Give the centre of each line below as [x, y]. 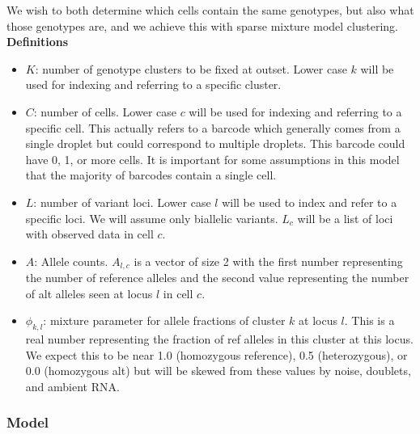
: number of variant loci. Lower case [122, 202]
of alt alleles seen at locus [89, 293]
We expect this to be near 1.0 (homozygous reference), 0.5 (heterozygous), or [216, 354]
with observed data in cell [89, 234]
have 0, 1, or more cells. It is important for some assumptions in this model [212, 159]
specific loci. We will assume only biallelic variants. [152, 218]
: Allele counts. [71, 261]
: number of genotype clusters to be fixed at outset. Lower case [191, 68]
